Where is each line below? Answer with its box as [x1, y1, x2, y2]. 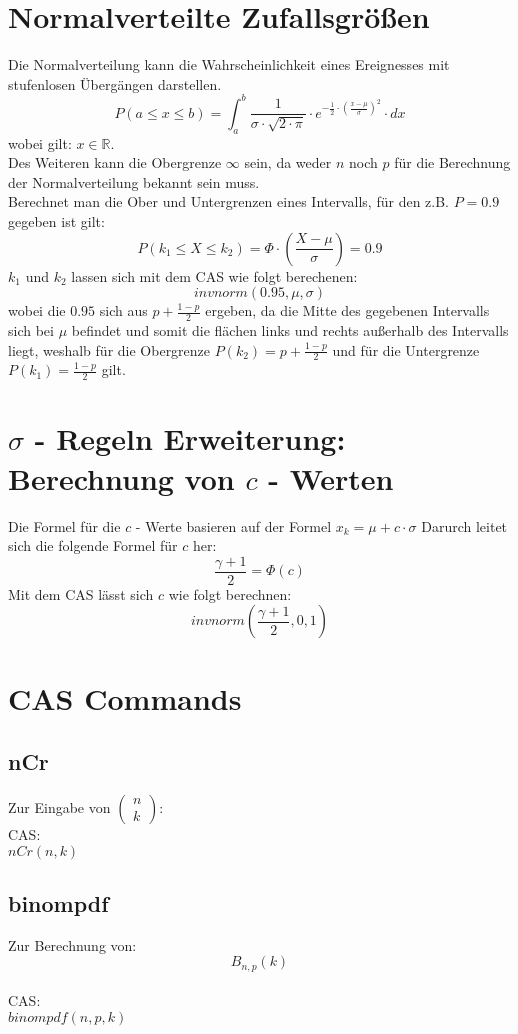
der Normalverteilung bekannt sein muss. [8, 171, 260, 192]
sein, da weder [244, 152, 332, 173]
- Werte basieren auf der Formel [135, 515, 332, 536]
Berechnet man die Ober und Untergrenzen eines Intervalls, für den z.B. [8, 191, 449, 212]
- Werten [268, 457, 394, 498]
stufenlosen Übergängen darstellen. [8, 73, 222, 94]
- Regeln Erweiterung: [34, 418, 346, 459]
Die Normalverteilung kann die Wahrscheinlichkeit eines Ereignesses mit [8, 54, 450, 75]
